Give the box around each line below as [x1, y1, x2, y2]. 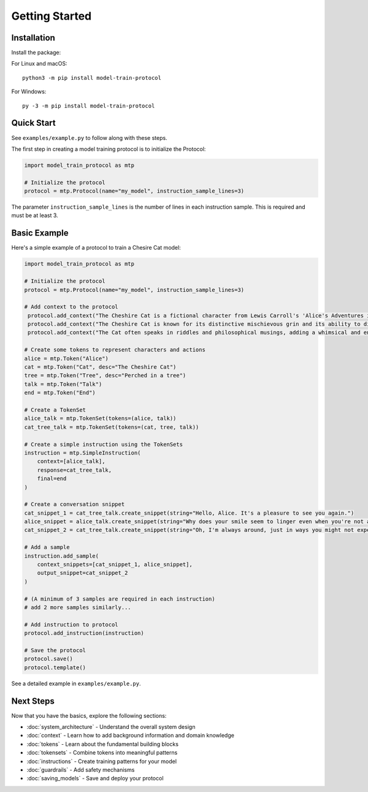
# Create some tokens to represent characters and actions [24, 347, 205, 353]
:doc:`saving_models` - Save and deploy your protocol [26, 775, 164, 782]
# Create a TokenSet [24, 406, 86, 413]
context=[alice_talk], [37, 458, 105, 465]
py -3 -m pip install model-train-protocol [22, 102, 155, 109]
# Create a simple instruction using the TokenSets [24, 440, 183, 448]
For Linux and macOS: [11, 60, 67, 67]
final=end [37, 475, 67, 482]
